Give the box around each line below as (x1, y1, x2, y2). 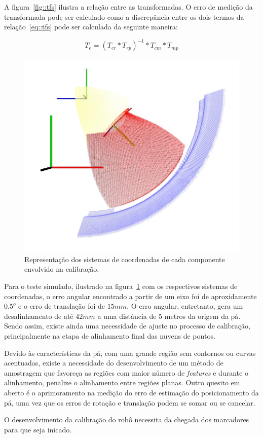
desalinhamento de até (4, 310, 73, 321)
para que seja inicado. (4, 424, 72, 434)
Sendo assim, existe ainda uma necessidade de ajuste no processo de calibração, (4, 320, 250, 331)
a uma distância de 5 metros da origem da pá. (97, 310, 241, 321)
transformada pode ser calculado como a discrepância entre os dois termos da (4, 11, 244, 22)
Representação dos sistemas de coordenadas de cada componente (24, 253, 225, 264)
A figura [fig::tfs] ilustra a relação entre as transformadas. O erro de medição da (4, 2, 253, 12)
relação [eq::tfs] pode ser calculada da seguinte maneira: (4, 21, 178, 32)
